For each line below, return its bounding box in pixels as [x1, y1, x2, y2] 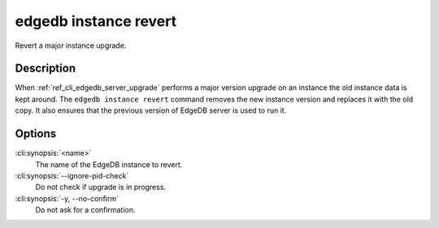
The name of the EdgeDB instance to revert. [35, 159, 183, 170]
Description [15, 62, 76, 75]
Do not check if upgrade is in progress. [35, 183, 167, 192]
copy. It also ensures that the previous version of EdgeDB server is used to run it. [15, 105, 287, 115]
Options [15, 127, 57, 141]
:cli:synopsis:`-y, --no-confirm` [15, 193, 120, 203]
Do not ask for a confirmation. [35, 205, 136, 215]
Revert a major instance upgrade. [15, 41, 127, 50]
